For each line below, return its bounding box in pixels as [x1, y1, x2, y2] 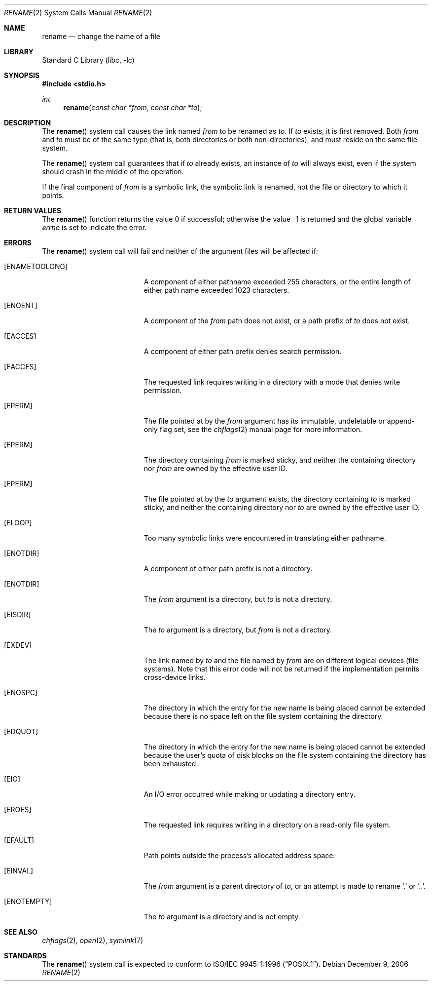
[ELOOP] [4, 518, 32, 527]
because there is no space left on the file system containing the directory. [144, 712, 383, 720]
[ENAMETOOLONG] [4, 262, 68, 271]
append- [387, 417, 415, 425]
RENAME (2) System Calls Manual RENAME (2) [4, 8, 152, 17]
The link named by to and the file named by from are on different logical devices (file [144, 656, 419, 665]
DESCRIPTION [4, 118, 51, 127]
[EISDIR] [4, 610, 31, 619]
